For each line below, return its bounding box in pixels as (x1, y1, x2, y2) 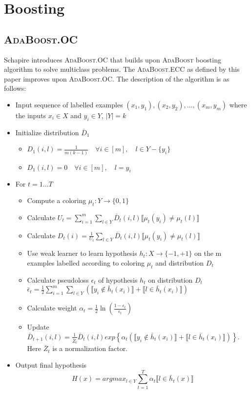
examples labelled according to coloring (27, 258, 145, 268)
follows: (4, 83, 26, 93)
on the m (194, 248, 222, 258)
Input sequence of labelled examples (15, 99, 123, 109)
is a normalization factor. (52, 343, 128, 353)
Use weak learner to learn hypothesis (27, 248, 137, 258)
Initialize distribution (15, 127, 79, 137)
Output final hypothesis (15, 359, 87, 370)
